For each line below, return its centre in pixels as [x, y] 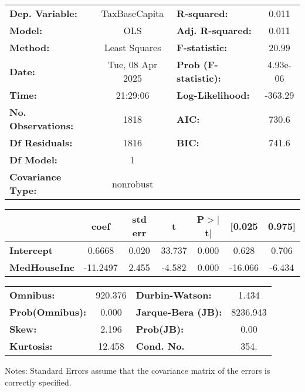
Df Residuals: [41, 143]
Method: [30, 47]
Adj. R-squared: [214, 30]
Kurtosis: [31, 346]
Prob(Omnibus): [48, 312]
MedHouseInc [42, 267]
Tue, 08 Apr [133, 64]
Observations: [42, 125]
